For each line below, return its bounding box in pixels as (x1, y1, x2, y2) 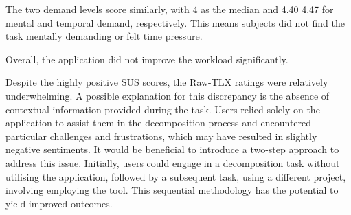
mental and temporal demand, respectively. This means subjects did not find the (5, 15, 345, 30)
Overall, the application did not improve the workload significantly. (5, 52, 288, 66)
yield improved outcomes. (5, 196, 113, 210)
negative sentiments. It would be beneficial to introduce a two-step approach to (5, 142, 339, 157)
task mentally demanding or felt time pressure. (5, 29, 203, 43)
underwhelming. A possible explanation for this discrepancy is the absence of (5, 88, 330, 102)
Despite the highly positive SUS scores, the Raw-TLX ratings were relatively (5, 75, 328, 89)
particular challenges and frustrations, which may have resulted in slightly (5, 128, 317, 143)
